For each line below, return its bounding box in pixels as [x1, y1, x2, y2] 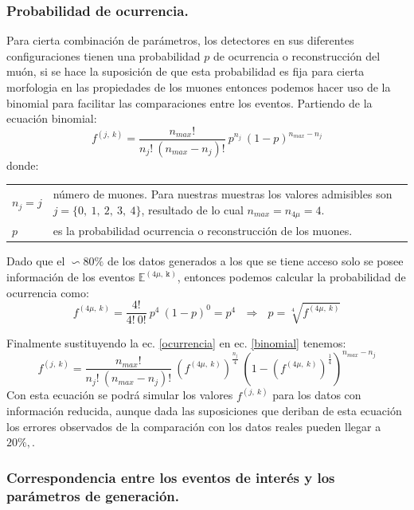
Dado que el [6, 253, 65, 269]
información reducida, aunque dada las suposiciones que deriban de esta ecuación [6, 402, 402, 419]
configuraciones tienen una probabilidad [6, 47, 201, 64]
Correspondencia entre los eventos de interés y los [6, 467, 335, 487]
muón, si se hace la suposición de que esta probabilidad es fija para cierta [6, 63, 365, 80]
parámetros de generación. [6, 485, 179, 505]
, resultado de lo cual [141, 201, 244, 218]
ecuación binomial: [6, 110, 97, 127]
